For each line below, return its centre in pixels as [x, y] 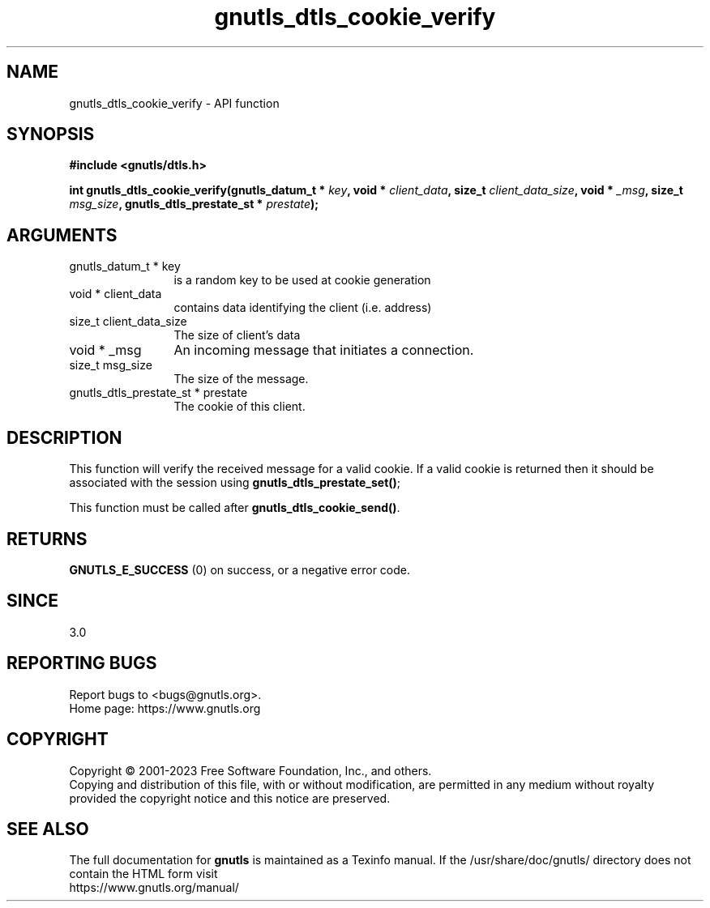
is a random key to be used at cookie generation [302, 280]
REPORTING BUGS [82, 663]
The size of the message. [241, 379]
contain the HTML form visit [143, 874]
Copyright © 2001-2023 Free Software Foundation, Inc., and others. [250, 770]
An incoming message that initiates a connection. [324, 350]
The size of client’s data [237, 335]
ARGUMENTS [62, 235]
